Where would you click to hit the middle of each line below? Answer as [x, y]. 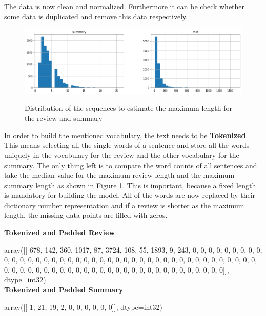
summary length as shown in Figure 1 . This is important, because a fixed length [130, 185]
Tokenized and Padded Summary [64, 290]
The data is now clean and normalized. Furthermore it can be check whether [125, 6]
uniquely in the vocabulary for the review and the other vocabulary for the [122, 155]
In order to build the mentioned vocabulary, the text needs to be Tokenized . [126, 135]
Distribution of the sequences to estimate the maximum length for [129, 108]
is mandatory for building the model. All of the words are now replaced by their [130, 195]
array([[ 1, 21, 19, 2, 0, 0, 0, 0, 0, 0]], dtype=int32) [83, 307]
